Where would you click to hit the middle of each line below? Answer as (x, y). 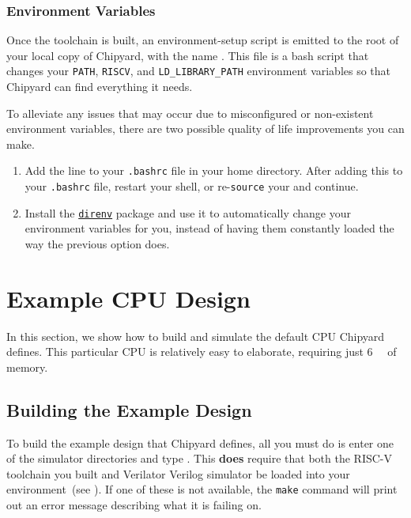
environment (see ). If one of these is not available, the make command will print (202, 489)
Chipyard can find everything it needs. (100, 87)
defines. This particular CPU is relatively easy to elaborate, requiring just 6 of (202, 352)
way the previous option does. (97, 244)
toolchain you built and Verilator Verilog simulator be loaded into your (178, 473)
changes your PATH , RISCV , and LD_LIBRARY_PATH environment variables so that (199, 71)
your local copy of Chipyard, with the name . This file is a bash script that (188, 55)
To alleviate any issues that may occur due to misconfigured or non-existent (190, 113)
